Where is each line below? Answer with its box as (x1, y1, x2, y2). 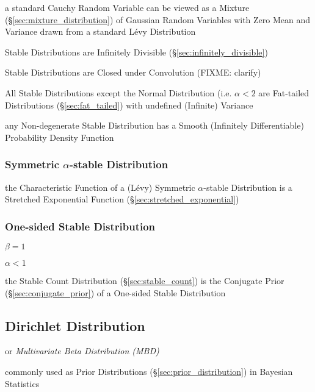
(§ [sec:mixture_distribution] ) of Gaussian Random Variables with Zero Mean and (5, 13, 311, 26)
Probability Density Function (5, 130, 114, 143)
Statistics (5, 377, 40, 390)
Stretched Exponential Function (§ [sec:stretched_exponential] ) (5, 193, 239, 205)
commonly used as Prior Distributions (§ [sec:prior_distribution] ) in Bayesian (5, 365, 293, 377)
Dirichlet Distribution (5, 316, 145, 335)
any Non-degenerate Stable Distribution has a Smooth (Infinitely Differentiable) (5, 119, 304, 132)
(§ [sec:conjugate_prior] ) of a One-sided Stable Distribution (5, 286, 226, 299)
